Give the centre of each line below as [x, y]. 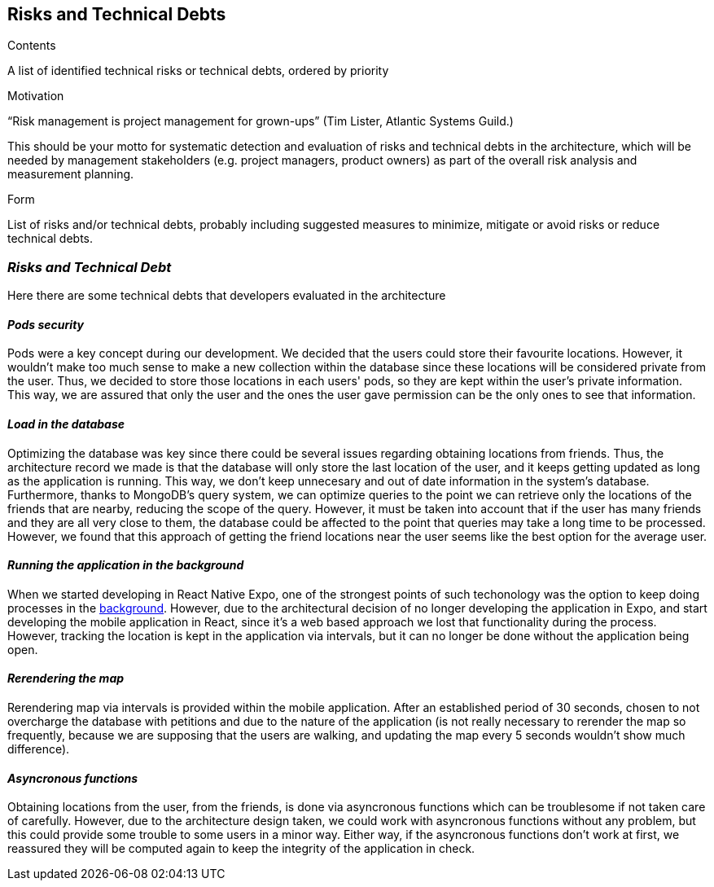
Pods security [46, 324]
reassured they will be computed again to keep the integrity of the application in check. [241, 849]
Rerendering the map [66, 678]
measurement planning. [71, 174]
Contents [32, 46]
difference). [39, 749]
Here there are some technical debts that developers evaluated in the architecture [227, 296]
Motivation [36, 96]
